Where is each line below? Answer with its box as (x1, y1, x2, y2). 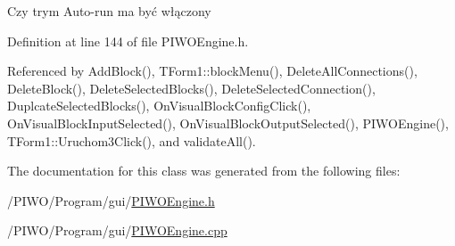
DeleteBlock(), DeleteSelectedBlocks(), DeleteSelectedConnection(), (7, 78, 376, 97)
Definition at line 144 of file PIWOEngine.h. (7, 31, 249, 50)
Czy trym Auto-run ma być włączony (7, 2, 211, 20)
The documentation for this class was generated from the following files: (7, 161, 401, 180)
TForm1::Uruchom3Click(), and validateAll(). (7, 131, 256, 150)
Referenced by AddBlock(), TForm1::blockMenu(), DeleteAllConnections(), (7, 61, 418, 80)
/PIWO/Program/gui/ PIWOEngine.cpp (7, 221, 227, 240)
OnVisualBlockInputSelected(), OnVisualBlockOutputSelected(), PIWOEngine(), (7, 113, 449, 132)
